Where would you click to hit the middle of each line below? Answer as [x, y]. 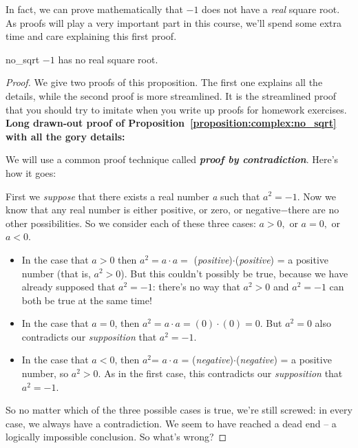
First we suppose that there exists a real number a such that [133, 196]
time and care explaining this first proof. [91, 36]
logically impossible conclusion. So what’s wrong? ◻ [116, 437]
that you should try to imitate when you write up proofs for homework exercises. [176, 109]
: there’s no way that [196, 287]
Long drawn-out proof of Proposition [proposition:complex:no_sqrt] [171, 123]
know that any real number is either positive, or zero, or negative [143, 210]
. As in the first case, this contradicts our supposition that [220, 373]
